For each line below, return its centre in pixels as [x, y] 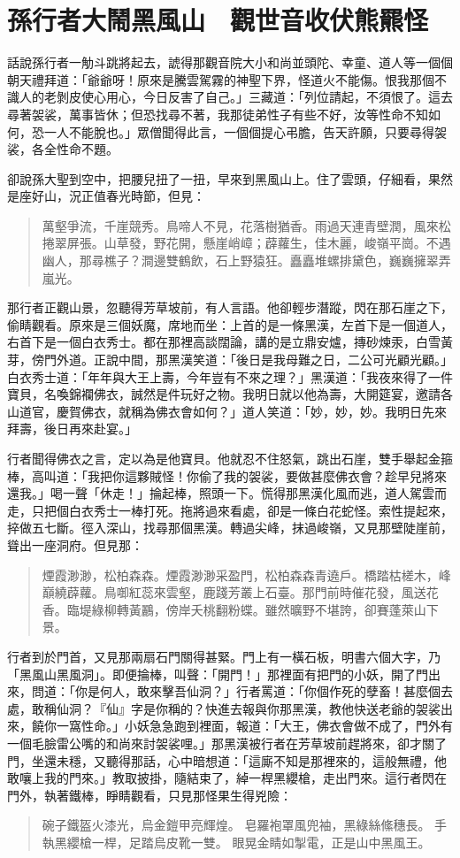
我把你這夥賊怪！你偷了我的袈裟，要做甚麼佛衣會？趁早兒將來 [267, 475]
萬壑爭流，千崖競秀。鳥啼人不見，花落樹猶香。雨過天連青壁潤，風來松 [246, 225]
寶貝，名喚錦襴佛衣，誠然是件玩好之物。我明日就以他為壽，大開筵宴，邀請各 [230, 394]
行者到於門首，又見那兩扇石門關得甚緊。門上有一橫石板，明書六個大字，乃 [224, 656]
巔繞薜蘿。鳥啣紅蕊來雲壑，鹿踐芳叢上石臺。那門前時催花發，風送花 [240, 592]
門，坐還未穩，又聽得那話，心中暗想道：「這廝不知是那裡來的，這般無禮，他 [227, 760]
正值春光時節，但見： [143, 196]
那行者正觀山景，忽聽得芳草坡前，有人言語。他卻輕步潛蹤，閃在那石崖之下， [230, 307]
